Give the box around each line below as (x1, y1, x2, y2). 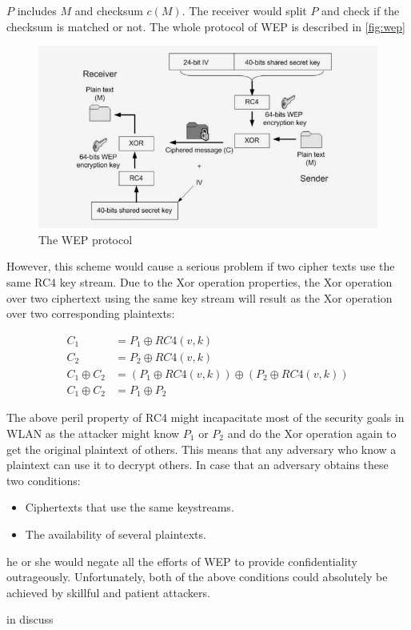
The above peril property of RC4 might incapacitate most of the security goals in (6, 409, 405, 426)
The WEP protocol (38, 231, 133, 247)
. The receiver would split (182, 2, 307, 18)
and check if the (321, 2, 400, 18)
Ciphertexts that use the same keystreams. (25, 499, 234, 516)
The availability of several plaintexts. (25, 526, 206, 542)
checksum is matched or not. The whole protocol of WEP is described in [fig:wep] (6, 18, 405, 34)
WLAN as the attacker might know (6, 425, 180, 442)
